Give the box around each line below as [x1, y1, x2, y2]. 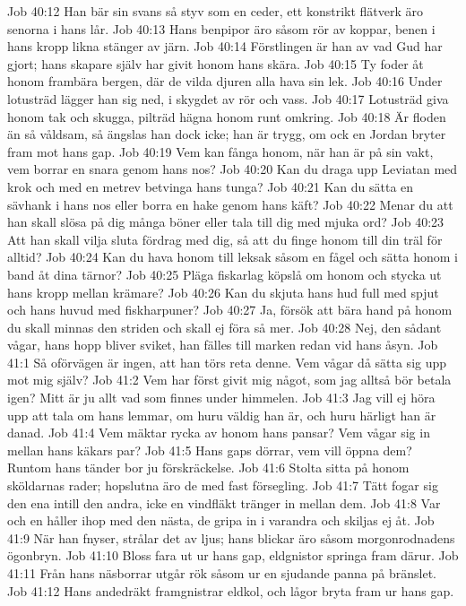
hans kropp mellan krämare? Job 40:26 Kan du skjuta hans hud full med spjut [7, 282, 439, 301]
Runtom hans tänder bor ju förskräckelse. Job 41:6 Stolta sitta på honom [7, 458, 410, 477]
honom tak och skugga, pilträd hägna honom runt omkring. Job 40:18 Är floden [7, 107, 446, 126]
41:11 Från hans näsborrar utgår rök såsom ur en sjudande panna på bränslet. [7, 564, 436, 582]
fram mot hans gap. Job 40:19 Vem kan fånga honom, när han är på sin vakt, [7, 142, 434, 160]
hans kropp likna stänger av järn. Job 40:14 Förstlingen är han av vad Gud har [7, 37, 443, 56]
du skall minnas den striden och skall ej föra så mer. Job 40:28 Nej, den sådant [7, 317, 442, 336]
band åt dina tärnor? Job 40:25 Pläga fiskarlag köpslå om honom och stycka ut [7, 264, 442, 283]
